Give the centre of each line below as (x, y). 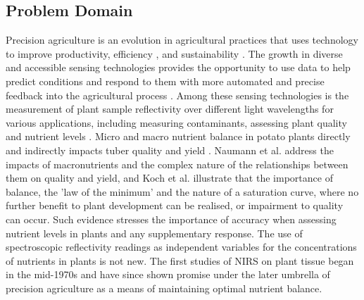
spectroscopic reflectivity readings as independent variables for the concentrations (181, 247)
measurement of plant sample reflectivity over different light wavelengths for (170, 109)
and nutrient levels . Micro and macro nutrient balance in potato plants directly (178, 136)
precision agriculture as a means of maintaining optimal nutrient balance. (164, 288)
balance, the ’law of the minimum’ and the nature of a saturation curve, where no (182, 191)
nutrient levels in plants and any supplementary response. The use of (154, 233)
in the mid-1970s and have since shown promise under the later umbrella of (168, 274)
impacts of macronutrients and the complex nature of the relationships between (177, 164)
